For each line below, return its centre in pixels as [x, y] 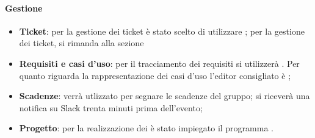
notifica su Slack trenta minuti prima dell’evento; [111, 107]
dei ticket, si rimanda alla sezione [81, 43]
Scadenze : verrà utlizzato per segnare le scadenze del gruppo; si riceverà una [165, 96]
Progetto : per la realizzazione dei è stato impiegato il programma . [146, 128]
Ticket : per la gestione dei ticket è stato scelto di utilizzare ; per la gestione [162, 31]
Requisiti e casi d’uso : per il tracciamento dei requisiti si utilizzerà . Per [159, 63]
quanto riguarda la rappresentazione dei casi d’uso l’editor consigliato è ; [155, 75]
